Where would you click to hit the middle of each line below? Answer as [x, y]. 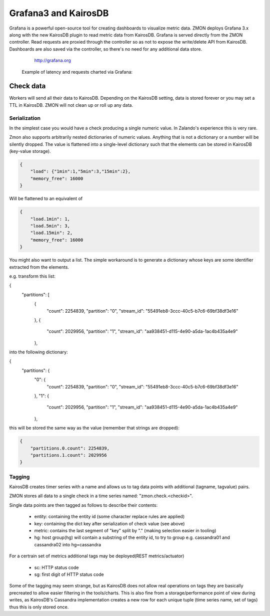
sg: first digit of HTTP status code [69, 574]
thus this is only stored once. [39, 607]
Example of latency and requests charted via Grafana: [77, 72]
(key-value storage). [30, 151]
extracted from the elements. [39, 267]
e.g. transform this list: [32, 276]
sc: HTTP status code [56, 567]
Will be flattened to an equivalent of [46, 198]
